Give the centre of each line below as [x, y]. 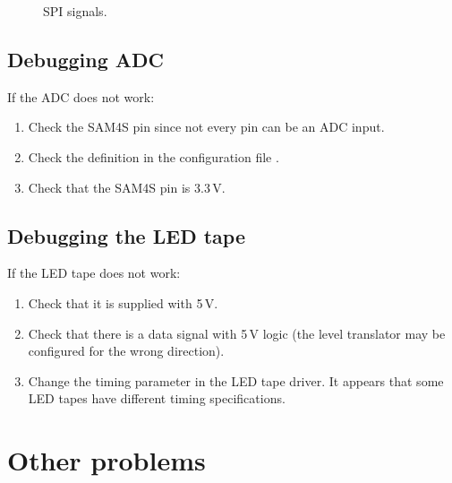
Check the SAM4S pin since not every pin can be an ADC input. [206, 127]
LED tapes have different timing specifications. [157, 398]
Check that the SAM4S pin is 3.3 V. [127, 187]
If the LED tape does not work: [94, 273]
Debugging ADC [86, 59]
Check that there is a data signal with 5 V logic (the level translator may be [237, 333]
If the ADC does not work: [81, 96]
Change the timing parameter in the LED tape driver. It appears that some [236, 380]
